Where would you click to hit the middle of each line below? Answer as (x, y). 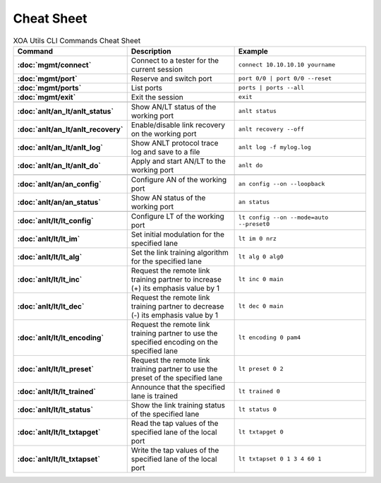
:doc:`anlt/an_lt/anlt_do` (59, 165)
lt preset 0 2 (261, 369)
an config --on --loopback (282, 184)
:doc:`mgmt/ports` (49, 88)
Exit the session (157, 97)
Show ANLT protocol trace (175, 143)
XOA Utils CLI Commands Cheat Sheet (77, 40)
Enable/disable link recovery (178, 125)
